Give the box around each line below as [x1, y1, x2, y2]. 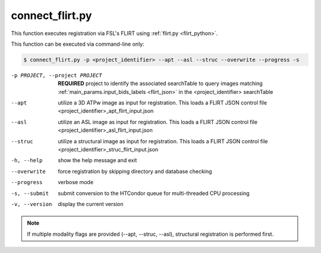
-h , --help [11, 157, 43, 164]
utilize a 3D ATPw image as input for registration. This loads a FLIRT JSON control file [58, 99, 267, 106]
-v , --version [11, 201, 52, 207]
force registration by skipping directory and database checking [58, 167, 212, 175]
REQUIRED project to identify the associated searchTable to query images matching [58, 80, 263, 87]
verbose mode [58, 179, 94, 186]
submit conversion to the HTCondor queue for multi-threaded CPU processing [58, 189, 250, 197]
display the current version [58, 200, 124, 207]
